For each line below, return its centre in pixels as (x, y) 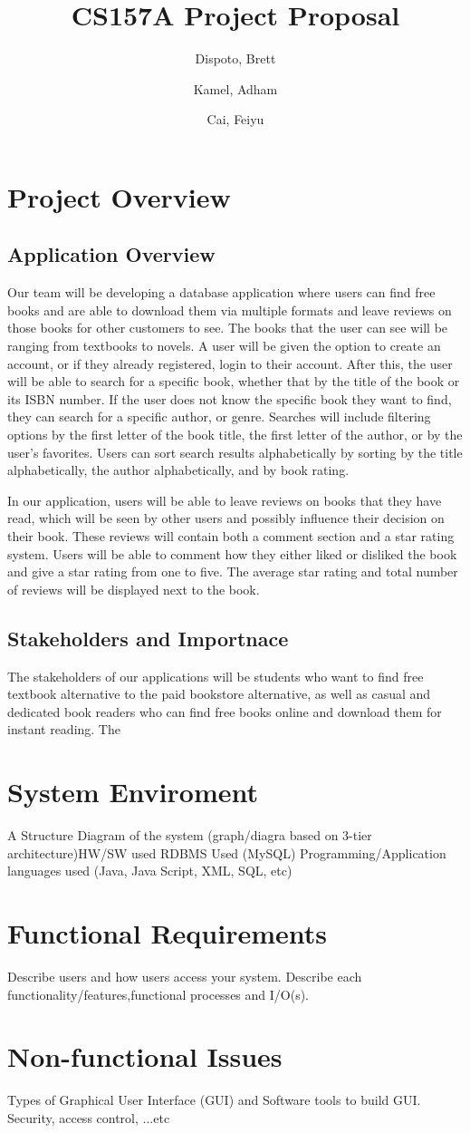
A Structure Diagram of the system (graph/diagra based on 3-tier (190, 835)
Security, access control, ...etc (89, 1117)
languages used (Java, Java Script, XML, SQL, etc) (150, 871)
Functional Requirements (167, 933)
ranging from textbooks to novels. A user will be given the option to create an (224, 346)
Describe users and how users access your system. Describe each (185, 976)
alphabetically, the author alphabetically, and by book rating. (178, 470)
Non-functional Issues (145, 1056)
